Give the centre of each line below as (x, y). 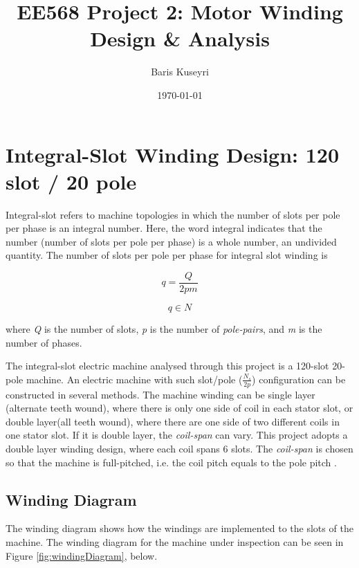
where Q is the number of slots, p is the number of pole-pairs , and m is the (164, 329)
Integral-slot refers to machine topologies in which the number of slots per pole (173, 214)
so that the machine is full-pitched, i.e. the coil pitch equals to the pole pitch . (171, 462)
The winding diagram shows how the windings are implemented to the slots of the (179, 528)
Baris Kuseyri (180, 72)
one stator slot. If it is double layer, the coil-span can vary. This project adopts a (177, 435)
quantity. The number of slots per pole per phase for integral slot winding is (167, 255)
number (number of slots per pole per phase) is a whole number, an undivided (171, 241)
